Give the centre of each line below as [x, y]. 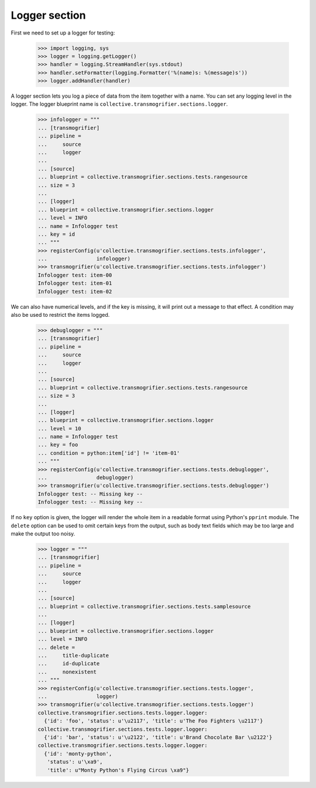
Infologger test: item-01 [75, 283]
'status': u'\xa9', [75, 762]
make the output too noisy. [43, 533]
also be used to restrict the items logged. [60, 315]
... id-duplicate [69, 664]
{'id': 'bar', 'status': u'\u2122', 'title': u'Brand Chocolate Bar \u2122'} [158, 737]
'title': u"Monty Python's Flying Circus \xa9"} [118, 770]
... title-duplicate [73, 656]
